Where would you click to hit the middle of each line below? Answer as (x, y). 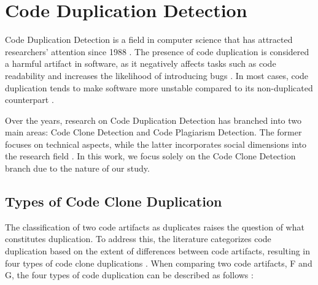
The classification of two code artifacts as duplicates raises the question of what (155, 226)
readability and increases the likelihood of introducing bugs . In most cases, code (157, 75)
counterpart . (29, 100)
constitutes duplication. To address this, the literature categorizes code (138, 239)
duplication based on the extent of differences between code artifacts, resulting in (158, 251)
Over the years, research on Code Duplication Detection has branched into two (153, 120)
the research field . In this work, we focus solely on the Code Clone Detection (150, 156)
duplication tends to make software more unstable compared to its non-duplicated (159, 87)
